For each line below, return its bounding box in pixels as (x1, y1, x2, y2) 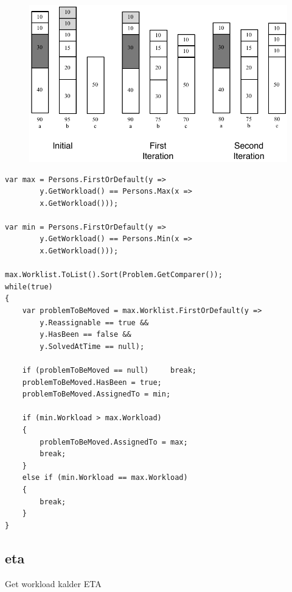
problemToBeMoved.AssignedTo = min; (22, 390, 171, 399)
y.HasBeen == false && (40, 330, 131, 339)
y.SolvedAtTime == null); (40, 342, 145, 351)
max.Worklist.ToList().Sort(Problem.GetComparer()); (5, 270, 223, 280)
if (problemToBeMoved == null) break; (22, 366, 196, 375)
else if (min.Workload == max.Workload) (22, 473, 188, 482)
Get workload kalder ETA (5, 577, 102, 590)
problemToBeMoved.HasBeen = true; (22, 378, 162, 387)
